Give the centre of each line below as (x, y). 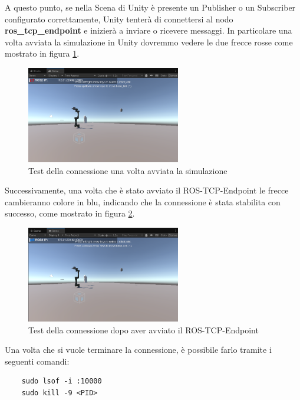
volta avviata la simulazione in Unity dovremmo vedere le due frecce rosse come (149, 42)
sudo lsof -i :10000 (62, 381)
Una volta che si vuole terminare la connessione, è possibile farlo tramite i (138, 350)
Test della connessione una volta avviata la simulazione (128, 170)
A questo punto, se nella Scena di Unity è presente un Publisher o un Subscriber (150, 7)
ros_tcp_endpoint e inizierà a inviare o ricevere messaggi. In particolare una (149, 30)
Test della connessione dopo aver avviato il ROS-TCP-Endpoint (144, 329)
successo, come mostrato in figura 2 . (70, 213)
